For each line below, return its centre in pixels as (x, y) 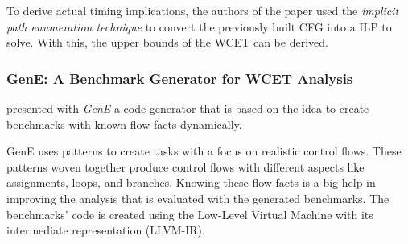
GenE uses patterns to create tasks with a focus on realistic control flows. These (204, 151)
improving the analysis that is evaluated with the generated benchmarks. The (198, 198)
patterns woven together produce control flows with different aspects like (185, 166)
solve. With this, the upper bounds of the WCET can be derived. (167, 42)
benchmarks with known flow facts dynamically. (124, 124)
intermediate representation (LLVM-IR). (106, 230)
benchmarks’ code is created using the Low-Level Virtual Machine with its (190, 214)
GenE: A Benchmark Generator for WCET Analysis (180, 78)
